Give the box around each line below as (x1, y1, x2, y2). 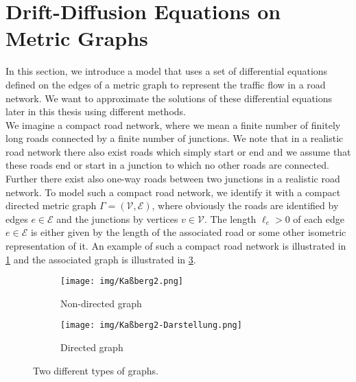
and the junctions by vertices (56, 211, 178, 226)
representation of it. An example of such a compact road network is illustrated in (5, 239, 346, 253)
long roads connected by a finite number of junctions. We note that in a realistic (5, 131, 344, 145)
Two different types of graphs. (33, 363, 159, 377)
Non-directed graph (60, 296, 142, 310)
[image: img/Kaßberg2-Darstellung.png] (60, 320, 242, 331)
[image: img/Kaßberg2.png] (60, 276, 183, 287)
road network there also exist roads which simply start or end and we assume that (5, 144, 351, 158)
